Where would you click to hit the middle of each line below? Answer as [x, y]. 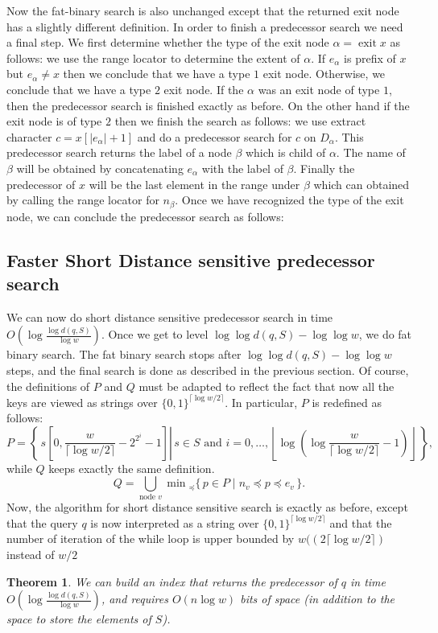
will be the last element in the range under [194, 184]
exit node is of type [54, 121]
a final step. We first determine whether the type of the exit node [168, 42]
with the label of [242, 168]
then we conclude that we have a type [157, 74]
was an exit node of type [319, 89]
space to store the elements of [79, 619]
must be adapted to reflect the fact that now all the [267, 386]
